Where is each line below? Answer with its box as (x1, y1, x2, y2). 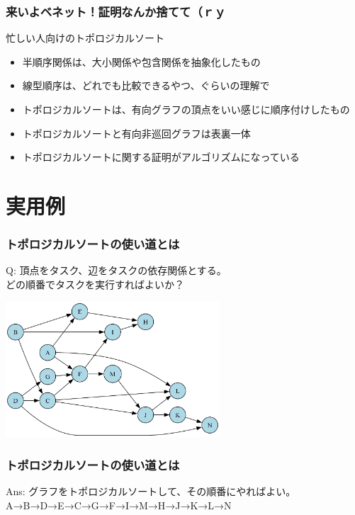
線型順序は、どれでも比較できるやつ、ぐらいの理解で (22, 78, 270, 93)
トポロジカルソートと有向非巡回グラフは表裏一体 (22, 125, 251, 140)
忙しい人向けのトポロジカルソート (6, 30, 164, 45)
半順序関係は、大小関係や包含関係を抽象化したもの (22, 54, 261, 69)
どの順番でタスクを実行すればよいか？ (6, 276, 184, 291)
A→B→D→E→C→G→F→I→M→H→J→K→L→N (6, 497, 232, 512)
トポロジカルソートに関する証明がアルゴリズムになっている (22, 149, 300, 164)
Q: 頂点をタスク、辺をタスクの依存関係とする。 (6, 263, 227, 278)
